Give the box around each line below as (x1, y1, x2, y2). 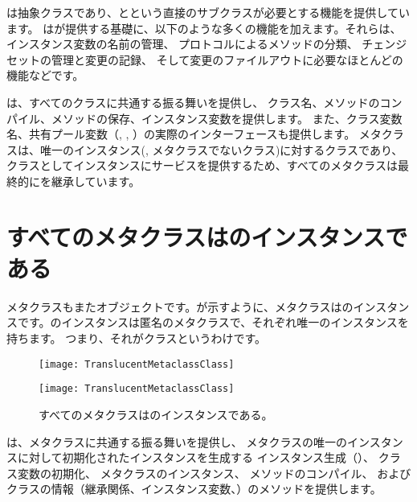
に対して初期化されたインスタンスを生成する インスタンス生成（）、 (17, 449, 375, 466)
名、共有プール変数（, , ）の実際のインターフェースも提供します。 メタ (6, 125, 382, 142)
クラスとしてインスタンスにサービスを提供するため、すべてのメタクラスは (6, 157, 398, 174)
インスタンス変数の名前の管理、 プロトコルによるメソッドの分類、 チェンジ (6, 35, 407, 52)
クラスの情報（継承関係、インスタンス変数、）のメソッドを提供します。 (6, 480, 382, 497)
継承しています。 (51, 172, 141, 189)
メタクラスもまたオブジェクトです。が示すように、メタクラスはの (6, 298, 354, 315)
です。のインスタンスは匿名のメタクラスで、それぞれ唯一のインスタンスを (17, 314, 409, 331)
